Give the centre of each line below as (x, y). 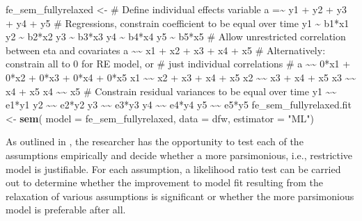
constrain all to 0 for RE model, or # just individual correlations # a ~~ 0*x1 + (178, 64)
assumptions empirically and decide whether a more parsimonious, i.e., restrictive (179, 155)
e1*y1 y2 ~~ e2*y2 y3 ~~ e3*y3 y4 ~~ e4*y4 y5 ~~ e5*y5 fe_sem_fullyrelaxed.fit (179, 105)
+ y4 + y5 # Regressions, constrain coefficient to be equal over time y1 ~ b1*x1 (178, 23)
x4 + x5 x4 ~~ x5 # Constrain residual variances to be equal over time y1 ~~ (171, 91)
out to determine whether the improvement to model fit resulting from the (165, 182)
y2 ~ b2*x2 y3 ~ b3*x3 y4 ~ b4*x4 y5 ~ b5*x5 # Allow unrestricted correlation (176, 36)
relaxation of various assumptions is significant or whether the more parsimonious (180, 196)
